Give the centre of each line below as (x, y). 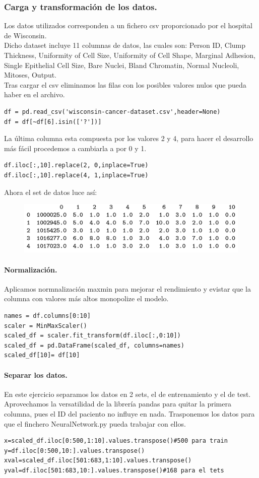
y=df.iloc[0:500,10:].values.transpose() (75, 451)
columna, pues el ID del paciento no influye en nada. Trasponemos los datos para (129, 413)
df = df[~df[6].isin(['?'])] (53, 122)
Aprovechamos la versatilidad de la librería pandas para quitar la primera (118, 404)
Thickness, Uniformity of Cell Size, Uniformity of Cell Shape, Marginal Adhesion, (130, 55)
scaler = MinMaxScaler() (46, 326)
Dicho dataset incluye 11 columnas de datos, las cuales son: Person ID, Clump (125, 45)
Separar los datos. (36, 374)
